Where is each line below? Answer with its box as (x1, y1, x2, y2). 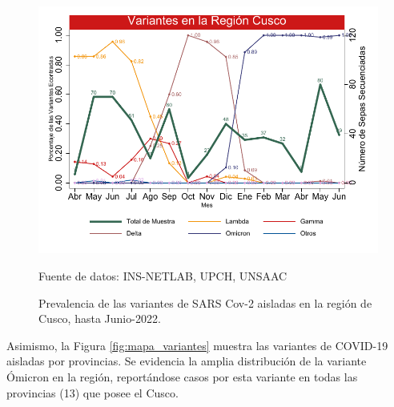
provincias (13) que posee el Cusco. (6, 384, 179, 401)
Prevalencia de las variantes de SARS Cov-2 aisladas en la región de (38, 294, 372, 311)
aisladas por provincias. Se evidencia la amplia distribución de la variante (6, 353, 367, 369)
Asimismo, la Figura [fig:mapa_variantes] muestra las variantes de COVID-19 (6, 336, 388, 353)
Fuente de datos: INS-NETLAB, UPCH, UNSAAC (38, 267, 287, 284)
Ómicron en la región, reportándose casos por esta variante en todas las (6, 368, 358, 385)
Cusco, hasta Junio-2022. (38, 310, 161, 327)
